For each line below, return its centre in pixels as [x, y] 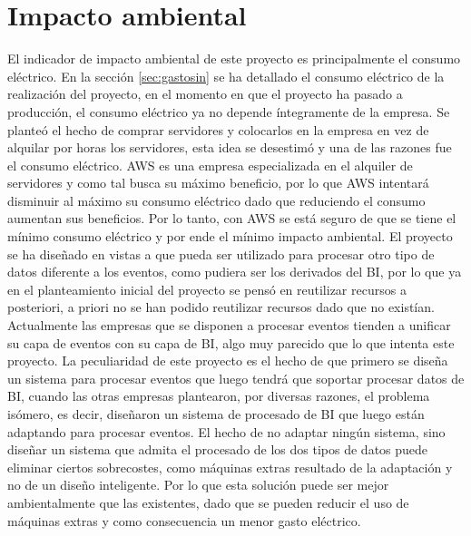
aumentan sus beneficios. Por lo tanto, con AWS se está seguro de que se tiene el [232, 218]
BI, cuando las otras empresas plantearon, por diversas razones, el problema [219, 396]
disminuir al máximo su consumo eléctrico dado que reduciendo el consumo [216, 200]
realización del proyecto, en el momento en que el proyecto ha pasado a [205, 94]
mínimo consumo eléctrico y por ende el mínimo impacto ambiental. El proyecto [230, 236]
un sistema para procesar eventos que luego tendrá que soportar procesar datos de [236, 378]
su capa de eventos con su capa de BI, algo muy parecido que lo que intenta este [231, 342]
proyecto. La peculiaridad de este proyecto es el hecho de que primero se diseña [228, 361]
